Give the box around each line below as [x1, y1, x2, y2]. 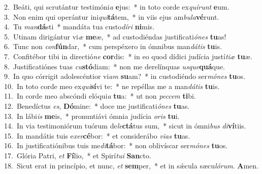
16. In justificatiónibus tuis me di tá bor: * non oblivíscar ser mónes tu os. [4, 140, 228, 151]
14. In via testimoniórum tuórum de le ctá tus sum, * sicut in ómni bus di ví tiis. [4, 120, 246, 131]
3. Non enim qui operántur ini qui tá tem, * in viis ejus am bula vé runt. [4, 11, 219, 22]
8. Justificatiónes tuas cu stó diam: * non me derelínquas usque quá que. [4, 61, 225, 71]
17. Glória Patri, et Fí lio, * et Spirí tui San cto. [4, 150, 151, 160]
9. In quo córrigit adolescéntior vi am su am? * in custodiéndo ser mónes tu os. [4, 71, 245, 81]
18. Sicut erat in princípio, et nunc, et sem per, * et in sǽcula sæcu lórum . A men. [4, 160, 258, 170]
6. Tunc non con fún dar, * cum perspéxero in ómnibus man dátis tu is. [4, 41, 222, 52]
